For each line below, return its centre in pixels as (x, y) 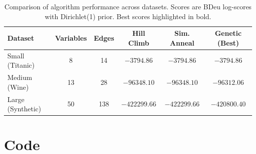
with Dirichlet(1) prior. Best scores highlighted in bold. (128, 16)
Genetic (228, 33)
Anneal (182, 42)
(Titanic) (21, 65)
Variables (71, 38)
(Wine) (18, 87)
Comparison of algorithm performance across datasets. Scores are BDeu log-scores (128, 6)
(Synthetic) (24, 109)
